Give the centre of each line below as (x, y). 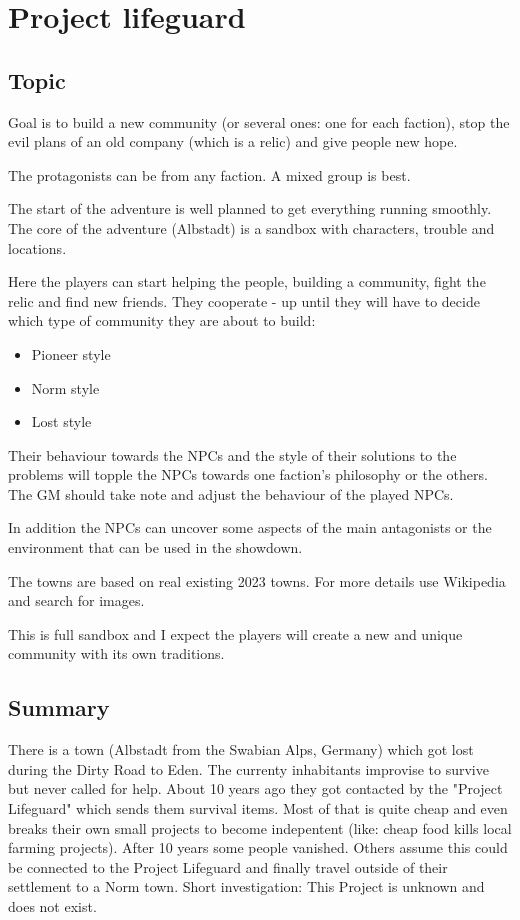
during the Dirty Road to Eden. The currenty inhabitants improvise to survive (248, 768)
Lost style (61, 421)
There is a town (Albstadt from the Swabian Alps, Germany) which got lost (241, 749)
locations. (37, 247)
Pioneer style (71, 353)
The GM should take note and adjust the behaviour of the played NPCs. (231, 493)
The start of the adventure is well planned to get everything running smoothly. (250, 208)
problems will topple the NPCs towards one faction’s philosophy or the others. (248, 474)
